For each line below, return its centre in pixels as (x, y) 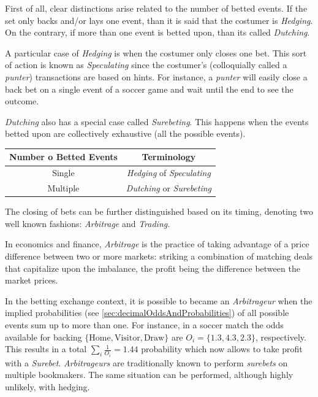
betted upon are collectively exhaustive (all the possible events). (125, 133)
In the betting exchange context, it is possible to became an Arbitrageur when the (159, 300)
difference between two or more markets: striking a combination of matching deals (159, 256)
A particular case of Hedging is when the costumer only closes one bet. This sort (156, 52)
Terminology (169, 157)
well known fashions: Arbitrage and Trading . (88, 223)
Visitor (127, 338)
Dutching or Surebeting (169, 188)
